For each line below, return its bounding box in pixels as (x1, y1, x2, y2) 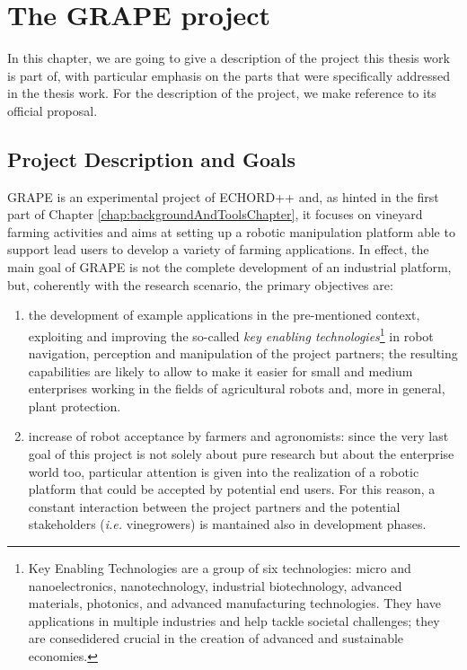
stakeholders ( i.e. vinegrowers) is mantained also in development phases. (28, 515, 427, 533)
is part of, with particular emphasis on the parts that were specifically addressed (7, 66, 451, 84)
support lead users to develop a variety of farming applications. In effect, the (7, 240, 429, 259)
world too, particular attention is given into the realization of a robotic (28, 462, 419, 480)
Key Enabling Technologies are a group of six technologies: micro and (28, 559, 411, 577)
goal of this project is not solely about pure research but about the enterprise (28, 445, 454, 463)
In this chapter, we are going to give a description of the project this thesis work (7, 48, 450, 67)
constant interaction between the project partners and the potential (28, 497, 401, 516)
